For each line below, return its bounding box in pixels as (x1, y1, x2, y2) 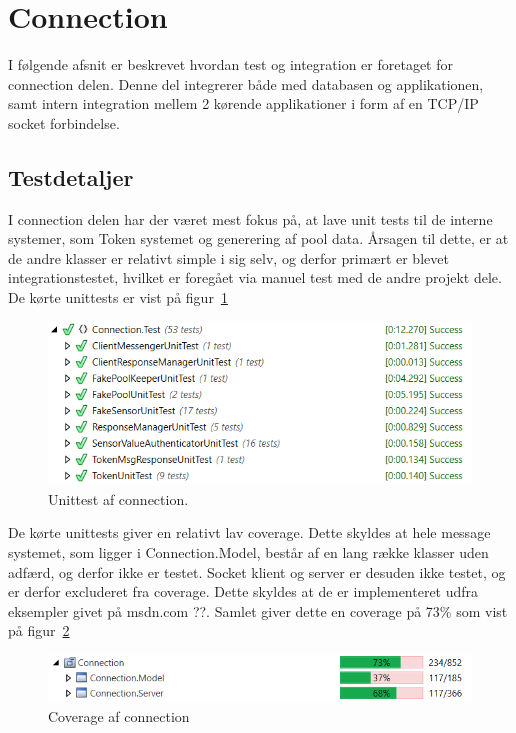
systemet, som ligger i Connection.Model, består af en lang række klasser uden (8, 541, 489, 562)
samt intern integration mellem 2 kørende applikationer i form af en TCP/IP (8, 93, 479, 114)
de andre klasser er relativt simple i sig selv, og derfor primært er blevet (8, 247, 449, 268)
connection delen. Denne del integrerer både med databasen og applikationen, (8, 73, 484, 94)
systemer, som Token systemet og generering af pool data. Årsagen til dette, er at (8, 228, 509, 249)
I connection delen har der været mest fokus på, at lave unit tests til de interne (8, 208, 493, 229)
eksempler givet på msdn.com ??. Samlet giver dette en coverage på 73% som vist (8, 600, 508, 621)
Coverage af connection (48, 705, 190, 726)
